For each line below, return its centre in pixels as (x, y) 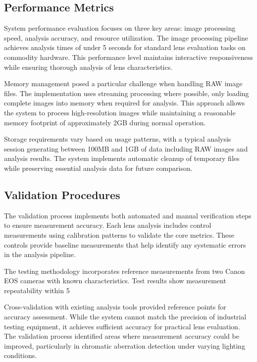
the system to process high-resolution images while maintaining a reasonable (120, 112)
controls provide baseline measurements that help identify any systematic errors (125, 244)
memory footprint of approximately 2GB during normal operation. (105, 122)
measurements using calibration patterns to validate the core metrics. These (119, 234)
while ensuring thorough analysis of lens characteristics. (88, 67)
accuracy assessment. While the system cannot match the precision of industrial (125, 317)
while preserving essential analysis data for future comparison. (98, 168)
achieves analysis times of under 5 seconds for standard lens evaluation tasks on (125, 47)
